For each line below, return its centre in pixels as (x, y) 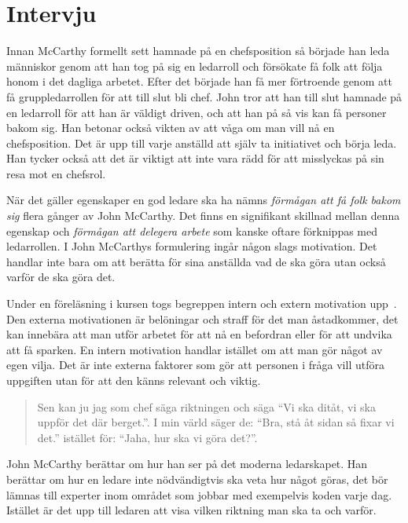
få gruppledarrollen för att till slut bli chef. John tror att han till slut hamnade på (204, 96)
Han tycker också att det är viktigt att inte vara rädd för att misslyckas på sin (195, 158)
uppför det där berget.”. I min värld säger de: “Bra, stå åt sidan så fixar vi (216, 422)
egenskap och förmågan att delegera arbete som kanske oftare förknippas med (192, 230)
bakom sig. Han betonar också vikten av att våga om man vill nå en (171, 128)
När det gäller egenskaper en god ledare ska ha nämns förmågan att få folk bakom (204, 200)
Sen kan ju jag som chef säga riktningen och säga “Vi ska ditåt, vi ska (206, 406)
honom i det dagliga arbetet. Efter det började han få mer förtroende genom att (199, 81)
